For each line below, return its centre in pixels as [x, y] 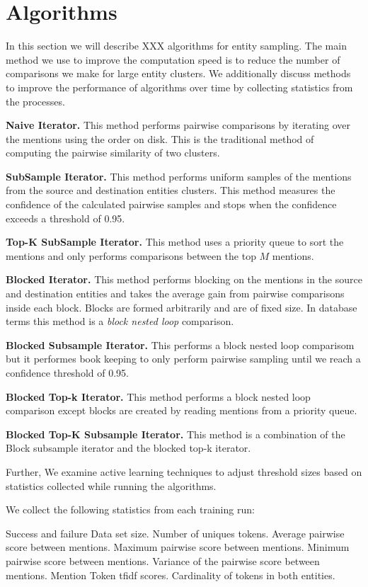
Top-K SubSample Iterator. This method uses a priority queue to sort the [175, 242]
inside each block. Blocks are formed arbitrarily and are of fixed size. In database [182, 307]
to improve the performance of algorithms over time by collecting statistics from [179, 87]
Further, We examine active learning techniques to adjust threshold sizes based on [184, 471]
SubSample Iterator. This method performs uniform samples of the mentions [179, 176]
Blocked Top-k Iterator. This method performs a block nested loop [158, 396]
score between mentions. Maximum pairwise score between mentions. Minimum [178, 547]
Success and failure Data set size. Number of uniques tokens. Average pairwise [175, 533]
